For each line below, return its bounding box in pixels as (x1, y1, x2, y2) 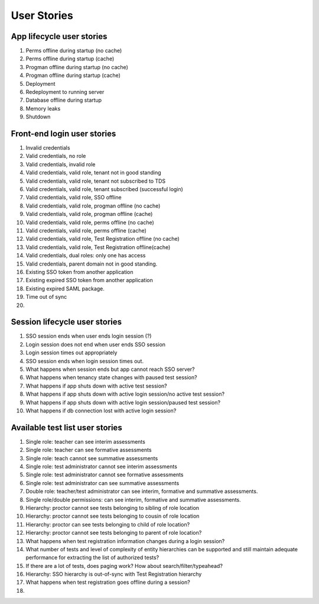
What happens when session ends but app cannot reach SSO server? (25, 366, 195, 373)
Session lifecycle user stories (11, 317, 122, 327)
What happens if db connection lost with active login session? (25, 407, 177, 414)
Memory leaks (25, 105, 61, 112)
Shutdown (25, 113, 51, 121)
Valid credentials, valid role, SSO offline (25, 194, 122, 201)
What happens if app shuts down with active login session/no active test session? (25, 390, 224, 398)
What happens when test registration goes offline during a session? (25, 579, 190, 586)
